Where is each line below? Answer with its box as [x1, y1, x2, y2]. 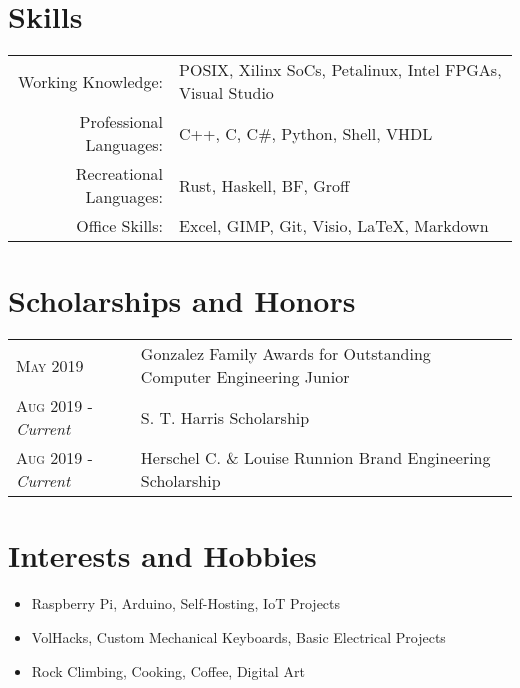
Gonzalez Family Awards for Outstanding [140, 342, 431, 366]
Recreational [75, 162, 164, 186]
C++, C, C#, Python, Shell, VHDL [179, 121, 433, 145]
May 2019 [16, 353, 84, 377]
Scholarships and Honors [8, 280, 356, 321]
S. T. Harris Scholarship [140, 405, 310, 429]
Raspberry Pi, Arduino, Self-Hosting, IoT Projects [31, 593, 341, 614]
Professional [79, 110, 164, 134]
